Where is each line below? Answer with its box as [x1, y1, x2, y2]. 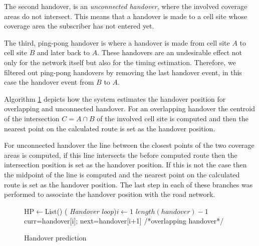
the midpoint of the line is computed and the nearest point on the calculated [4, 169, 240, 179]
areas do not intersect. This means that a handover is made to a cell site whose [4, 11, 247, 21]
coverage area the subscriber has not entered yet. [4, 21, 154, 31]
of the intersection [4, 113, 60, 123]
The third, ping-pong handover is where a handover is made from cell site [4, 37, 230, 48]
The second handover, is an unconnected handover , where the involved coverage [4, 1, 247, 11]
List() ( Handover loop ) [45, 205, 117, 216]
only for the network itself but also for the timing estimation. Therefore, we [4, 57, 236, 67]
